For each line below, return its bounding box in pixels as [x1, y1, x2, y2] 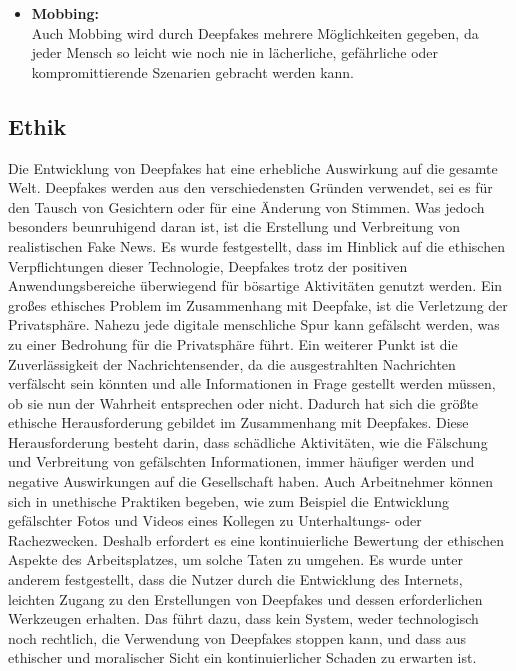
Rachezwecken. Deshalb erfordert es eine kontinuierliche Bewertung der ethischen [8, 529, 505, 550]
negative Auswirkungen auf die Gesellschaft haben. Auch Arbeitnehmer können [8, 471, 494, 492]
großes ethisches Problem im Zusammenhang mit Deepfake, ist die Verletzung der [8, 294, 508, 315]
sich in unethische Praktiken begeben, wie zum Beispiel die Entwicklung [8, 490, 450, 511]
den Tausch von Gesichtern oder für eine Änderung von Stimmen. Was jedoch [8, 196, 485, 217]
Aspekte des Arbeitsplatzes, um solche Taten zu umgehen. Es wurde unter [8, 549, 463, 570]
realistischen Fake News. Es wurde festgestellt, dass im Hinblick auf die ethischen [8, 235, 505, 256]
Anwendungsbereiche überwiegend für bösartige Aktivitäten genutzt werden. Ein [8, 275, 503, 296]
